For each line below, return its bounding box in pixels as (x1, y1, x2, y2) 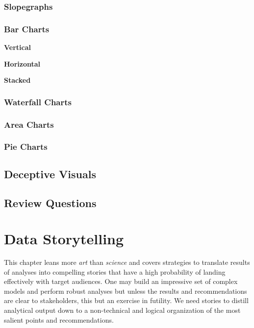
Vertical (4, 42, 31, 52)
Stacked (4, 75, 31, 85)
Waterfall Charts (4, 95, 72, 108)
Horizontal (4, 58, 41, 69)
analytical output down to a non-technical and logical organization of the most (4, 305, 241, 315)
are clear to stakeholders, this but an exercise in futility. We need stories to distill (4, 295, 249, 305)
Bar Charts (4, 23, 50, 35)
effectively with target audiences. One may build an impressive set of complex (4, 276, 238, 286)
